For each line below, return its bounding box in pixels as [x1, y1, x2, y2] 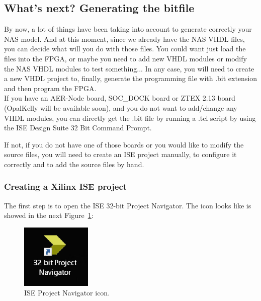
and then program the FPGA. [4, 83, 97, 93]
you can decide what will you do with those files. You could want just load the [4, 43, 246, 54]
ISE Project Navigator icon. [24, 287, 110, 298]
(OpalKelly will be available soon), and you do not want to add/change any [4, 102, 237, 113]
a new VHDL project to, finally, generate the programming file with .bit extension [4, 73, 257, 84]
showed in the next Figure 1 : [4, 210, 94, 220]
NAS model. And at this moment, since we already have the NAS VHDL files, [4, 33, 245, 44]
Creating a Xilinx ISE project [4, 180, 127, 193]
